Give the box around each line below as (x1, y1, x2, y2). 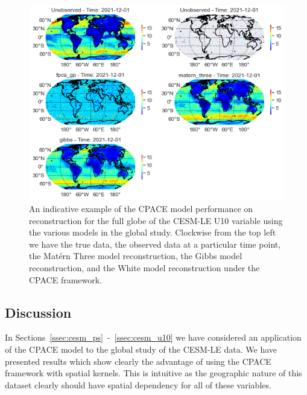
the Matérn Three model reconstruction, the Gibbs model (29, 249, 242, 262)
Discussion (5, 303, 72, 321)
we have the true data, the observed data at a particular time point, (29, 237, 281, 250)
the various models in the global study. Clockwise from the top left (29, 226, 276, 239)
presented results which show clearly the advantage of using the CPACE (5, 355, 271, 367)
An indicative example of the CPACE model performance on (29, 202, 253, 214)
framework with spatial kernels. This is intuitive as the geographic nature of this (5, 367, 302, 379)
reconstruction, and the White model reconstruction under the (29, 261, 260, 274)
